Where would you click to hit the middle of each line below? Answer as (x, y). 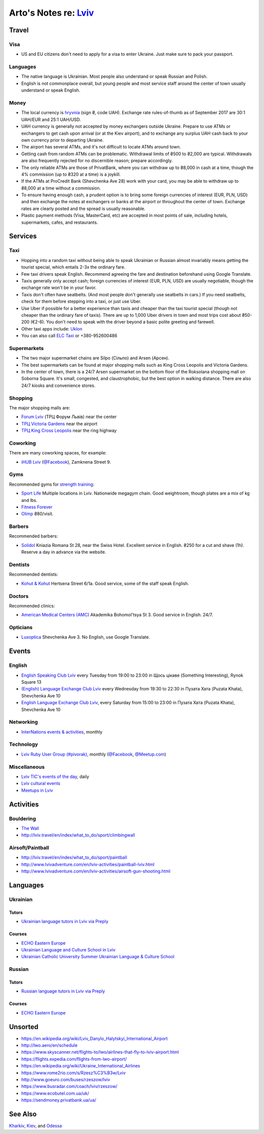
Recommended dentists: (33, 574)
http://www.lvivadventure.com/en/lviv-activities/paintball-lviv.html (88, 864)
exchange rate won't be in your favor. (59, 288)
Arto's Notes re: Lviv (52, 13)
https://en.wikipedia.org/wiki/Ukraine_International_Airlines (81, 1066)
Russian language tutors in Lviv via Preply (63, 991)
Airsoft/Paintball (29, 848)
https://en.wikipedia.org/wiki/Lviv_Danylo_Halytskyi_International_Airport (95, 1039)
